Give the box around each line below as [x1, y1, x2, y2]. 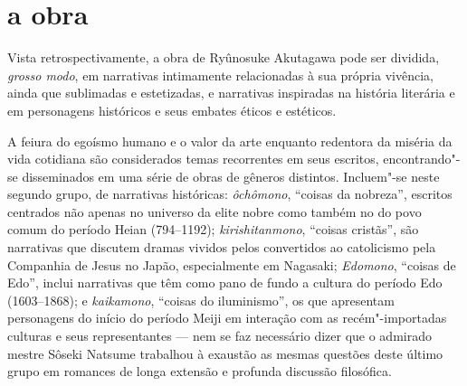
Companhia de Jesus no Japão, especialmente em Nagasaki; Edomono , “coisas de [7, 255, 456, 274]
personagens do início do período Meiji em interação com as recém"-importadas [7, 308, 447, 327]
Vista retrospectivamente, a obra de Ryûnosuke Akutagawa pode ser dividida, [7, 48, 440, 67]
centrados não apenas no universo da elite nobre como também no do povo [7, 202, 422, 221]
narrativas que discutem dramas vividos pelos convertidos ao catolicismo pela [7, 238, 436, 257]
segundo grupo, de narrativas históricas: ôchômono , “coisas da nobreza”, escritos [7, 184, 453, 203]
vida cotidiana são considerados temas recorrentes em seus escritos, [7, 149, 379, 168]
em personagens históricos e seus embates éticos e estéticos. [7, 100, 337, 119]
